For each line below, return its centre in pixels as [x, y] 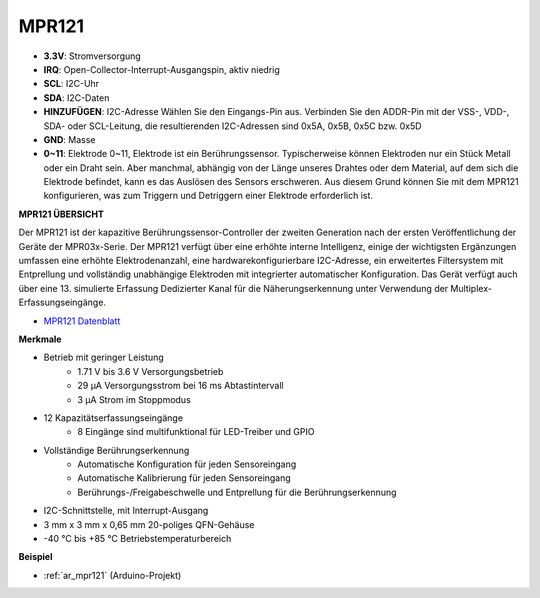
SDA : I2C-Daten [76, 97]
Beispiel [35, 557]
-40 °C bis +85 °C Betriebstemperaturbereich [137, 539]
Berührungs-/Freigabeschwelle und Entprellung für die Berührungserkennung [237, 492]
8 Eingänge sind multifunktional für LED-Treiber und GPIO [196, 432]
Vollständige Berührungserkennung [116, 450]
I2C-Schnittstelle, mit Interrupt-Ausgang [126, 511]
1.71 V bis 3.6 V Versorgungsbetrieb [150, 371]
